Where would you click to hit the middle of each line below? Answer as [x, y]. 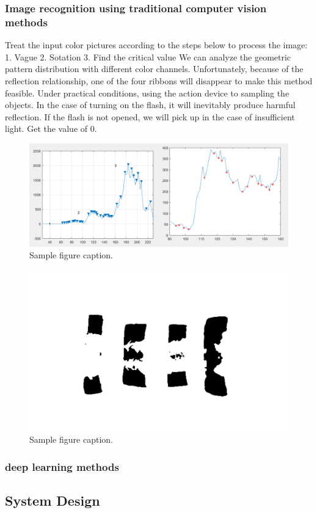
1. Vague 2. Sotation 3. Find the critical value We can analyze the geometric [148, 56]
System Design [53, 500]
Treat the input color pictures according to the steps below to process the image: [156, 45]
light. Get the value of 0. [51, 129]
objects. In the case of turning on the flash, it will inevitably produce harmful [150, 105]
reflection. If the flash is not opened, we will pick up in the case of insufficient [150, 116]
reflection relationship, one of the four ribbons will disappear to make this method [159, 80]
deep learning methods [62, 466]
